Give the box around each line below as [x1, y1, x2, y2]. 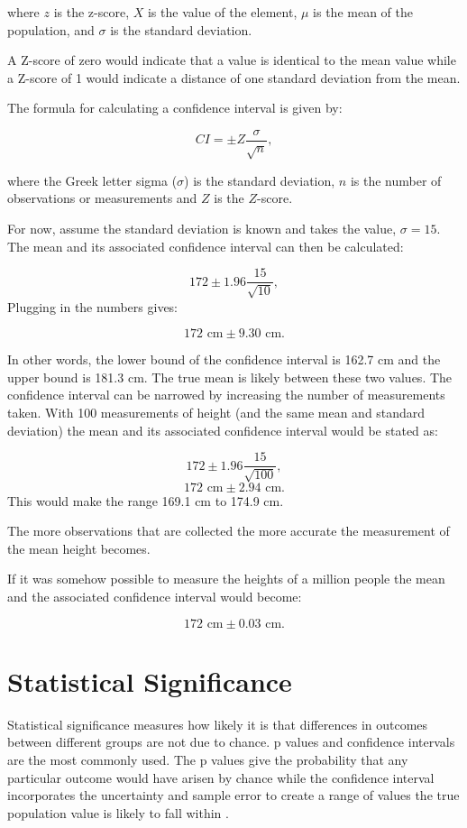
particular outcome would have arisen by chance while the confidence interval [7, 768, 435, 787]
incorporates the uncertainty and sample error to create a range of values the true [7, 786, 460, 805]
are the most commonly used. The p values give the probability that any [7, 750, 408, 768]
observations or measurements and [7, 189, 197, 207]
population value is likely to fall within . [7, 803, 229, 822]
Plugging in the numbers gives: [7, 297, 179, 316]
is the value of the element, [147, 3, 298, 21]
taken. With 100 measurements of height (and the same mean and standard [7, 403, 426, 421]
